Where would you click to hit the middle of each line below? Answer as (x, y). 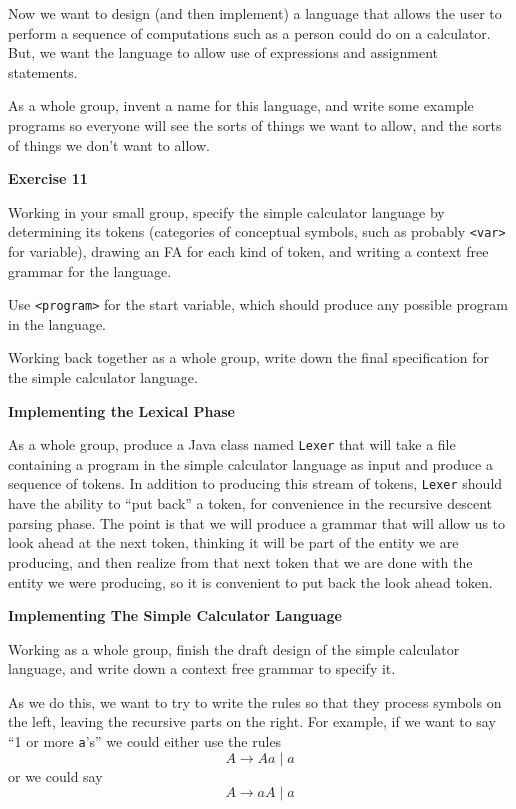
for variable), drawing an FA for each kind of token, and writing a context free (248, 251)
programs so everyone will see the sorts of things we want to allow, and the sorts (255, 124)
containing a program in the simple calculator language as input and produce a (250, 463)
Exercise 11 (48, 178)
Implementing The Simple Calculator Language (175, 615)
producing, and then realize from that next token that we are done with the (240, 561)
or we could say (55, 775)
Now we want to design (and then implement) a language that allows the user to (255, 13)
